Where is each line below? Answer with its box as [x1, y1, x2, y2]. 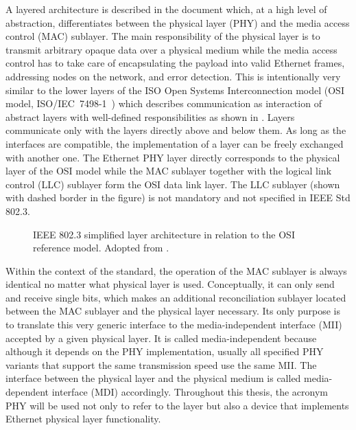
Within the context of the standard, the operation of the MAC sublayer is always [5, 263, 347, 278]
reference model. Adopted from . [33, 240, 169, 255]
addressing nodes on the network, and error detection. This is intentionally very [5, 69, 341, 83]
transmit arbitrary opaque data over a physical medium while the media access [5, 42, 337, 56]
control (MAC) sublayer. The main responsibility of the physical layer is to [5, 29, 320, 43]
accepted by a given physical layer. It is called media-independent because [5, 330, 317, 345]
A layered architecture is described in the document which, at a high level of [5, 2, 327, 16]
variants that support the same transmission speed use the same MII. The [5, 357, 317, 372]
